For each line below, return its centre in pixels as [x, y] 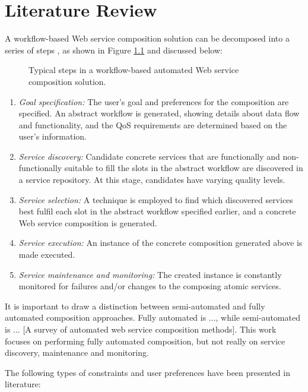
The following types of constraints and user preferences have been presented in [147, 372]
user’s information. [53, 136]
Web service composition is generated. [88, 222]
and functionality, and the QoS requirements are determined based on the [153, 124]
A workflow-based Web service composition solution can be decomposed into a [147, 38]
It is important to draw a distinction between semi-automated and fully [135, 306]
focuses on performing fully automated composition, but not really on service [145, 341]
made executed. [47, 255]
